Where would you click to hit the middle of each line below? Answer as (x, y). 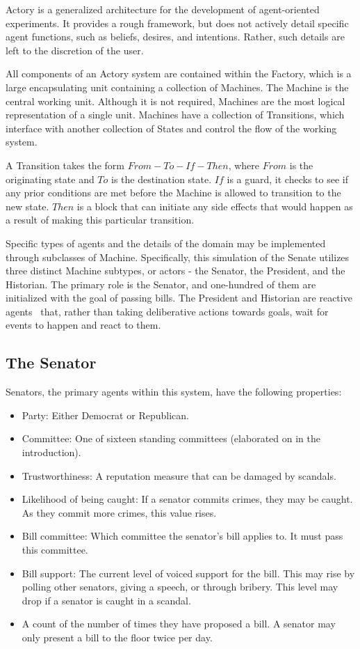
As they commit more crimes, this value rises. (119, 512)
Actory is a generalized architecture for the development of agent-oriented (163, 9)
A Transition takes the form (65, 165)
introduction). (51, 452)
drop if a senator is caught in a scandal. (106, 600)
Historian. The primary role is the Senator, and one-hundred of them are (161, 284)
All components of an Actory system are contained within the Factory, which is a (179, 73)
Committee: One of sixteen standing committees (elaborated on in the (171, 438)
